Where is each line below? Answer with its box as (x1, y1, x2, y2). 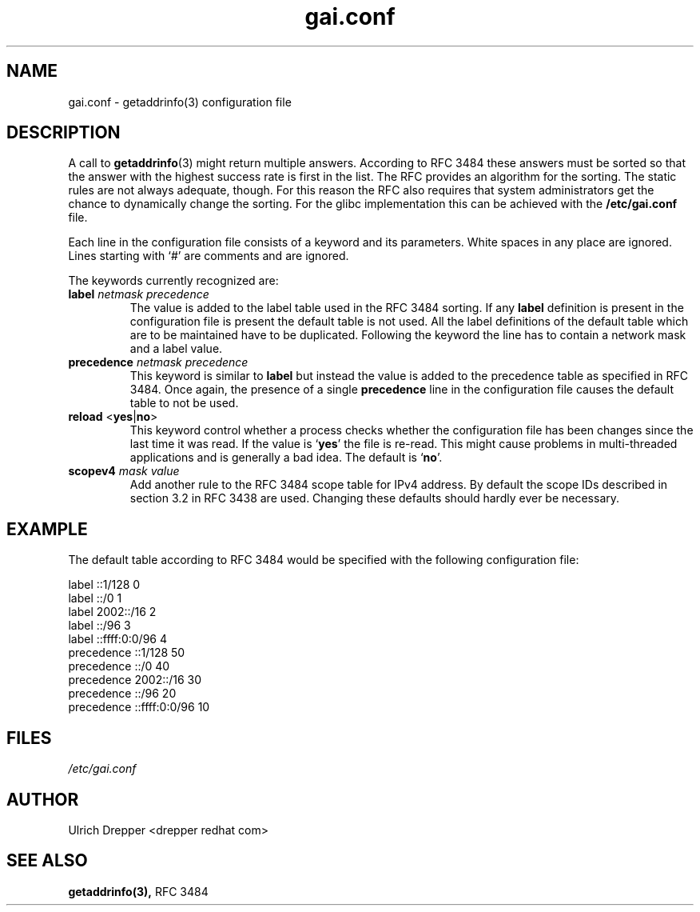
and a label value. (129, 342, 223, 356)
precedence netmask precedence (68, 355, 249, 370)
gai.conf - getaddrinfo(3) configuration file (68, 94, 292, 109)
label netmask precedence (68, 287, 209, 302)
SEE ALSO (6, 850, 88, 871)
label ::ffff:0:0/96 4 (68, 632, 167, 646)
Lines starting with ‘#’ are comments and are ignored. (68, 249, 349, 263)
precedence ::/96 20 (68, 686, 177, 701)
